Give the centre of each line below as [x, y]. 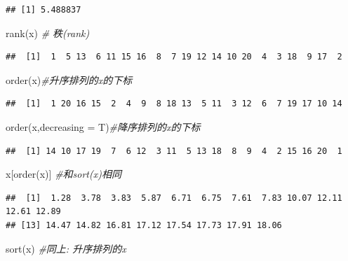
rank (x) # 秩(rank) [48, 33]
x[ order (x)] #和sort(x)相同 [63, 174]
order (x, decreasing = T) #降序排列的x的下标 [103, 126]
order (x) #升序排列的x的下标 [69, 79]
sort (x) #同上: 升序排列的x [66, 248]
